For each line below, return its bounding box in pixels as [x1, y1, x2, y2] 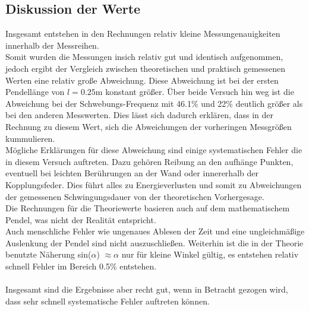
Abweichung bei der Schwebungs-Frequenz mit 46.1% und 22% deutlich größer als [5, 97, 303, 109]
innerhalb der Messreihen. [5, 39, 99, 51]
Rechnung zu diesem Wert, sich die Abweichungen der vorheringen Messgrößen [5, 120, 292, 132]
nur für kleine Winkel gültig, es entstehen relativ [121, 248, 299, 261]
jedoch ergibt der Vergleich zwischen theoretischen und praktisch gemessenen [5, 62, 286, 74]
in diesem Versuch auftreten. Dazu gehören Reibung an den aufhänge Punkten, [5, 155, 294, 167]
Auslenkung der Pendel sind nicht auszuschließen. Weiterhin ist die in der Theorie [5, 236, 304, 249]
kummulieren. [5, 132, 55, 144]
